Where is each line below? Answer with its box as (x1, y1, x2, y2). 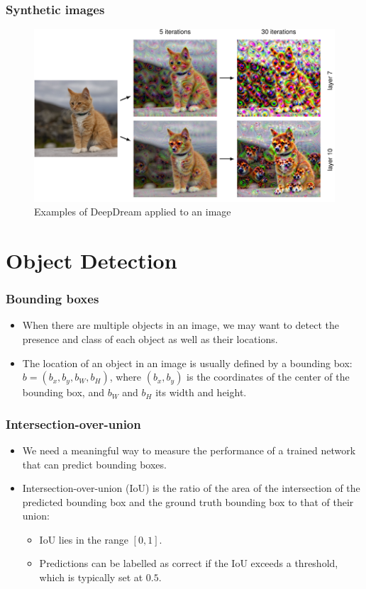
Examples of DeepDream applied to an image (34, 204, 231, 219)
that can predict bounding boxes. (22, 456, 167, 471)
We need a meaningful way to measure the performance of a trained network (22, 442, 356, 457)
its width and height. (155, 385, 247, 400)
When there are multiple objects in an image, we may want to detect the (22, 318, 339, 332)
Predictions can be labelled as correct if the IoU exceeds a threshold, (39, 556, 338, 571)
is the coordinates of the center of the (187, 369, 350, 384)
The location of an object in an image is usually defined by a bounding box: (22, 355, 353, 370)
